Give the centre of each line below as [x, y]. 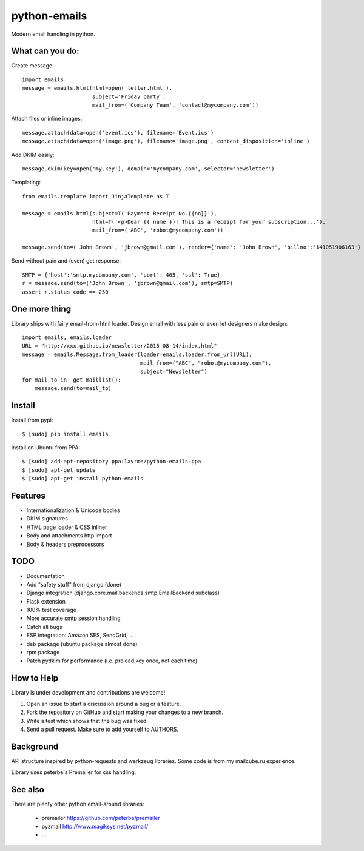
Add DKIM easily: [33, 155]
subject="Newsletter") [174, 371]
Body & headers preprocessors [65, 544]
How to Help [35, 678]
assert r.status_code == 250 [65, 292]
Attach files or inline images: [47, 119]
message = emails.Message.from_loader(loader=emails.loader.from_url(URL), [137, 354]
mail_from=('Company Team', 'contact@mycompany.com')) [175, 105]
